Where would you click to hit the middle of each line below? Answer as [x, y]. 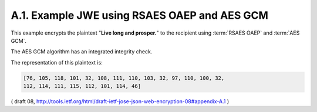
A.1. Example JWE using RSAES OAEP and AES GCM [139, 15]
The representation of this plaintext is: [57, 62]
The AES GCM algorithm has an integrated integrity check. [82, 52]
